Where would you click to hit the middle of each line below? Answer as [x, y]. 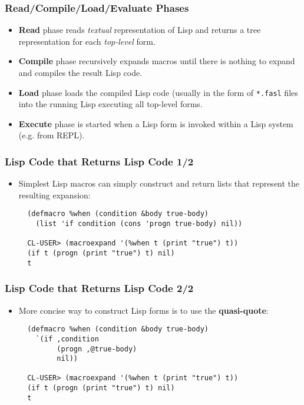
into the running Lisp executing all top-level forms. [110, 104]
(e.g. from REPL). [52, 135]
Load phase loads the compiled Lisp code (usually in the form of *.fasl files [158, 92]
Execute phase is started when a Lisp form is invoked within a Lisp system [156, 123]
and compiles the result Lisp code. [80, 72]
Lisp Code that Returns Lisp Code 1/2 [99, 161]
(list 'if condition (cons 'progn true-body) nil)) [139, 224]
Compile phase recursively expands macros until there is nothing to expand [157, 61]
